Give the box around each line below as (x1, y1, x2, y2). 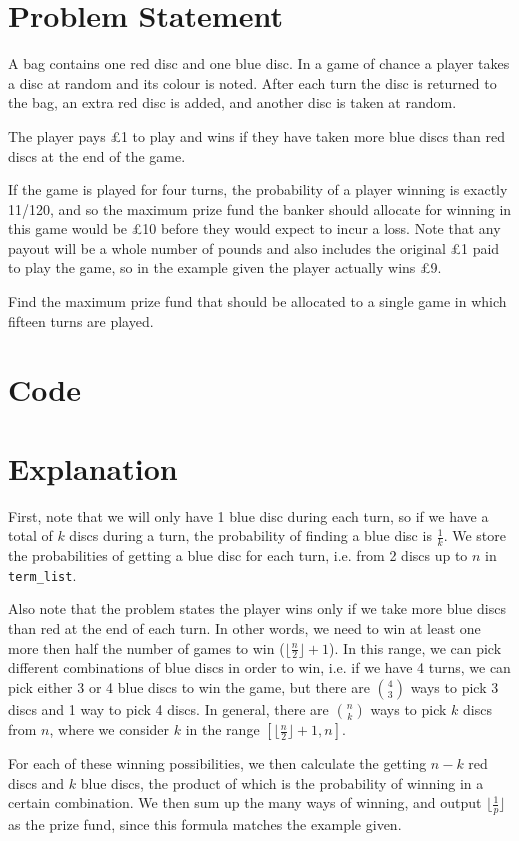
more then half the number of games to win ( (8, 637, 285, 658)
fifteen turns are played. (8, 310, 154, 331)
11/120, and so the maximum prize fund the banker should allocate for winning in (8, 198, 512, 219)
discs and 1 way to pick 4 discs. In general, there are (8, 699, 329, 720)
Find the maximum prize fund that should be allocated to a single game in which (8, 291, 507, 312)
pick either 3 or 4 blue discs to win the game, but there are (8, 677, 370, 698)
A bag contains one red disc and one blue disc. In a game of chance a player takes (8, 53, 510, 74)
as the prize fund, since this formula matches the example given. (8, 814, 402, 835)
